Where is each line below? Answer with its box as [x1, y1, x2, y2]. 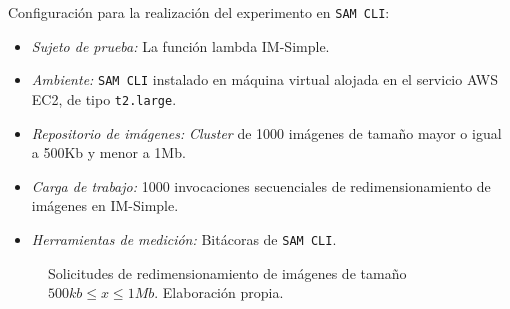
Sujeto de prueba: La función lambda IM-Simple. [31, 35, 330, 56]
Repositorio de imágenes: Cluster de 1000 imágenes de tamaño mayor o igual [31, 122, 502, 143]
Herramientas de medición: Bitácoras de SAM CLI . [31, 228, 337, 249]
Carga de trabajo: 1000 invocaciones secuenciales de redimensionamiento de [31, 175, 491, 196]
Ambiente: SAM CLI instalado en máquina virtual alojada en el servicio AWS [31, 69, 499, 90]
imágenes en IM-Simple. [31, 195, 179, 216]
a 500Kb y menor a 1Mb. [31, 142, 186, 163]
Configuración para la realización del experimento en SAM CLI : [8, 2, 390, 22]
